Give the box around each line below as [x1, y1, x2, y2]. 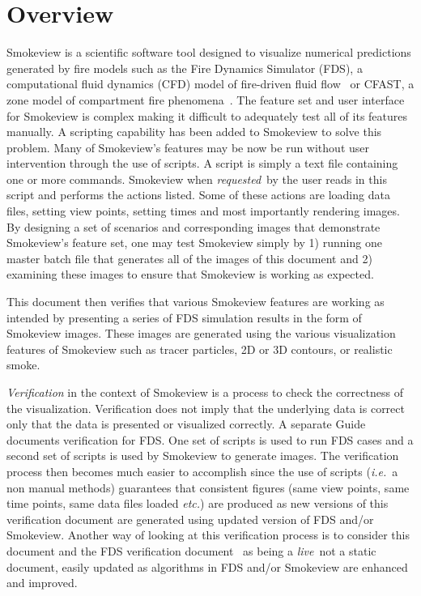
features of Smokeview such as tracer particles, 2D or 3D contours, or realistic [6, 340, 393, 357]
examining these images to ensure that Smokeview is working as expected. [6, 266, 374, 283]
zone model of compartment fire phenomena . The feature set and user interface [6, 91, 405, 108]
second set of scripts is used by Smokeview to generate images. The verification [6, 447, 399, 464]
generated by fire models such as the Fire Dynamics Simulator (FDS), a [6, 59, 363, 76]
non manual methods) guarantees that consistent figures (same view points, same [6, 479, 410, 496]
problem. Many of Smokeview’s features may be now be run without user [6, 138, 369, 155]
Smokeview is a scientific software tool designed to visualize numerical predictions [6, 44, 411, 61]
